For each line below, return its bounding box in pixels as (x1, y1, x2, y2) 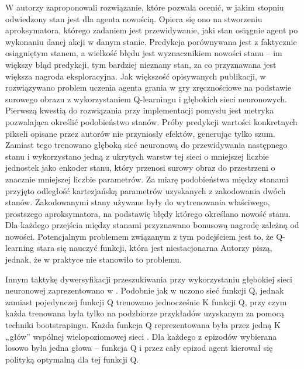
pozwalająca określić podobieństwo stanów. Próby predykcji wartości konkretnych (5, 115, 298, 127)
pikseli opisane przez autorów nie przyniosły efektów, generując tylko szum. (5, 127, 275, 139)
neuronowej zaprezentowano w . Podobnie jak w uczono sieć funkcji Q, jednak (5, 284, 284, 296)
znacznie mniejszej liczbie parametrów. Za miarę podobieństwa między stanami (5, 173, 289, 185)
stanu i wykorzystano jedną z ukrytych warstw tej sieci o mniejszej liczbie (5, 150, 269, 162)
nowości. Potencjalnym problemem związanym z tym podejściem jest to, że (5, 230, 274, 242)
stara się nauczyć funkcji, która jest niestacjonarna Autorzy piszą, (36, 242, 272, 254)
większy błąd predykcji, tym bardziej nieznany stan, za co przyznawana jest (5, 58, 277, 70)
